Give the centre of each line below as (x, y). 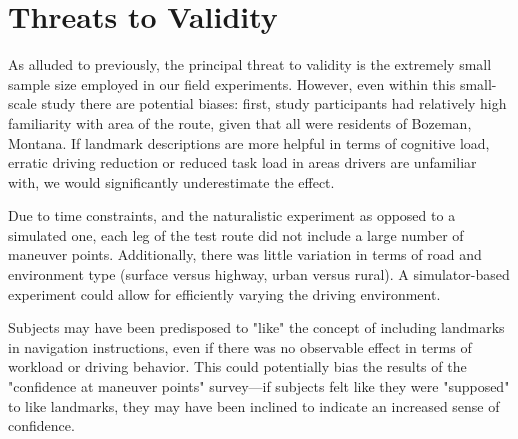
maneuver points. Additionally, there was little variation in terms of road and (245, 254)
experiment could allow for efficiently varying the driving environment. (224, 293)
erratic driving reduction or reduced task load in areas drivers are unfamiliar (242, 162)
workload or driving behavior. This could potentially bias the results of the (237, 366)
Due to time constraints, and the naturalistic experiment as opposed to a (232, 215)
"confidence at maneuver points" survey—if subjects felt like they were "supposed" (259, 386)
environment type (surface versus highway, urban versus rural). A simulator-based (259, 274)
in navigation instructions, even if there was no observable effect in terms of (240, 346)
